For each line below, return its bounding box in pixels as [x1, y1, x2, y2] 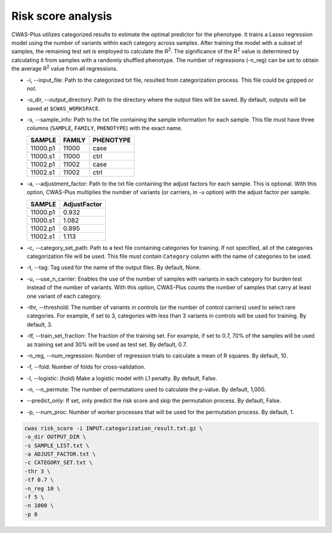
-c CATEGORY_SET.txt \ [24, 459, 93, 466]
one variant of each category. [26, 292, 102, 300]
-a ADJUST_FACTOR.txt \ [24, 451, 97, 457]
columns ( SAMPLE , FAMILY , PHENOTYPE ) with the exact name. [26, 125, 183, 132]
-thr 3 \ [24, 467, 51, 475]
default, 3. [26, 321, 53, 328]
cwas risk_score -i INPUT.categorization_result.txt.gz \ [24, 424, 203, 432]
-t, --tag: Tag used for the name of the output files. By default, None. [26, 264, 201, 271]
